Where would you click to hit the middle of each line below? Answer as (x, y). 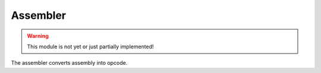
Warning (38, 36)
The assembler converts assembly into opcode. (69, 63)
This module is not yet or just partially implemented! (90, 47)
